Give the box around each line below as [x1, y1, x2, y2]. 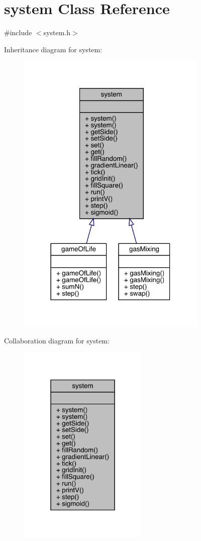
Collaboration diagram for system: [4, 335, 110, 346]
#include [4, 27, 32, 38]
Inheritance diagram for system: [4, 44, 103, 54]
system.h [43, 27, 70, 38]
